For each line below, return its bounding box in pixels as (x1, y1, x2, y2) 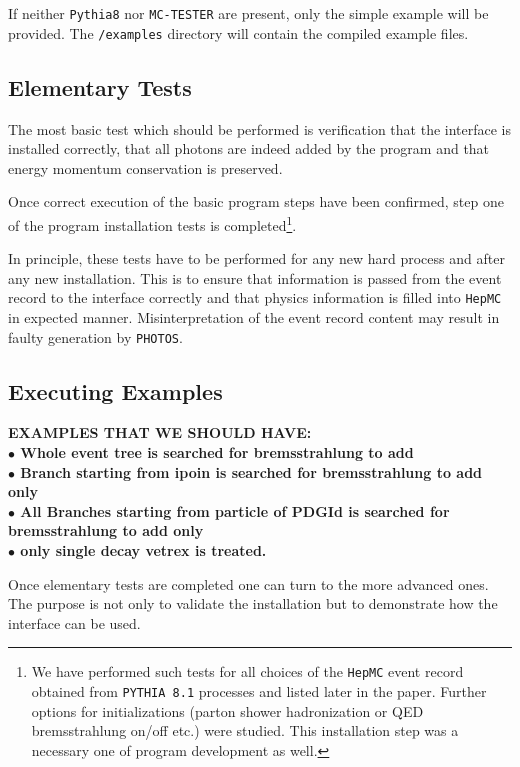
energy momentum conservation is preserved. (8, 157, 283, 178)
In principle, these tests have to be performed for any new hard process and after (8, 248, 505, 269)
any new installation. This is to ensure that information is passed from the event (8, 267, 502, 288)
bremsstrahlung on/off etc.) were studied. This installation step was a (31, 720, 459, 741)
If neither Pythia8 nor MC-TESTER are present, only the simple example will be (8, 3, 489, 23)
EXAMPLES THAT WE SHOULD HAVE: (8, 422, 312, 443)
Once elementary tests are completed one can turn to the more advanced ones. (8, 573, 489, 594)
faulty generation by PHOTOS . (8, 326, 183, 347)
